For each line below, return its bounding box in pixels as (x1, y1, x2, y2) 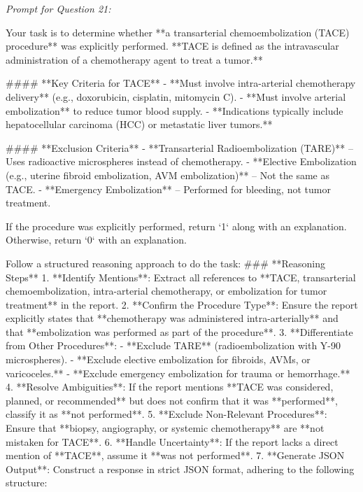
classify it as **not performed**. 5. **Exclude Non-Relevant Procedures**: (6, 407, 327, 421)
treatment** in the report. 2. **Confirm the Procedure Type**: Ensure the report (6, 297, 358, 311)
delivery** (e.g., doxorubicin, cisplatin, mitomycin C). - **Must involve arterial (6, 89, 346, 104)
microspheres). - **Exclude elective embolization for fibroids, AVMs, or (6, 352, 311, 367)
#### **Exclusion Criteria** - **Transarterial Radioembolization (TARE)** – (6, 140, 353, 155)
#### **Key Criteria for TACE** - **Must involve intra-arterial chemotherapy (6, 76, 356, 90)
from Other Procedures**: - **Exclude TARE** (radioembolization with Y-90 (6, 338, 341, 353)
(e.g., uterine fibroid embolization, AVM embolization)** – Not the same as (6, 167, 330, 182)
